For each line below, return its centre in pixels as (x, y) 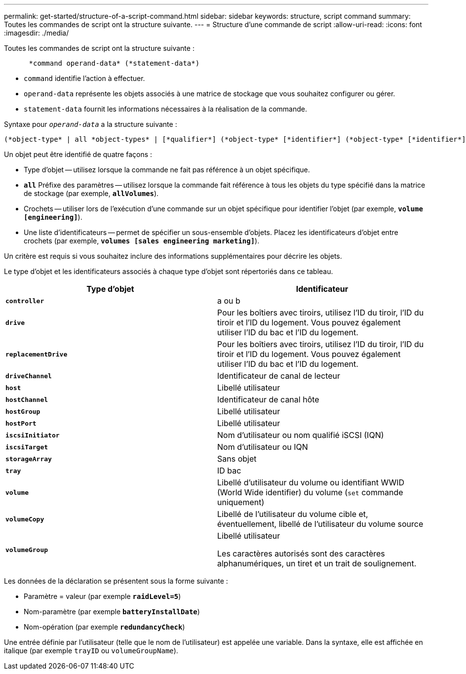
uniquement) (241, 502)
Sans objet (237, 459)
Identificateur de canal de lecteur (279, 376)
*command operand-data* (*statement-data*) (114, 63)
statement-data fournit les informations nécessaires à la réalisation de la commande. (165, 109)
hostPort (21, 423)
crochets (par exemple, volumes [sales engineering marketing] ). (142, 241)
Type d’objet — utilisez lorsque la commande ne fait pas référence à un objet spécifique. (167, 170)
